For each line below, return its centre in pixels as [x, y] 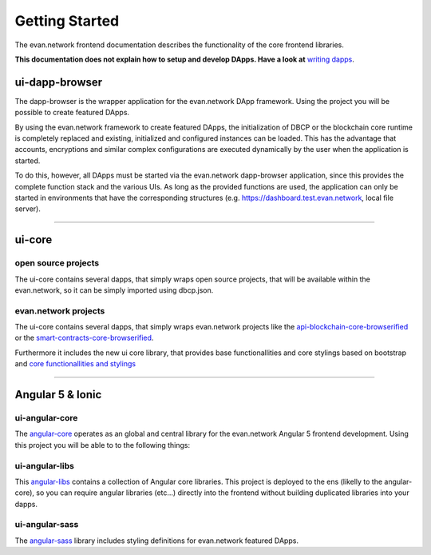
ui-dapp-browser [59, 82]
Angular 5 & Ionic [58, 395]
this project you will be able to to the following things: [103, 445]
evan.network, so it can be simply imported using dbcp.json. [114, 290]
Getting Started [67, 21]
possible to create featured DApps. [72, 113]
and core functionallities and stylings [75, 364]
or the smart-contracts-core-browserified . [84, 338]
